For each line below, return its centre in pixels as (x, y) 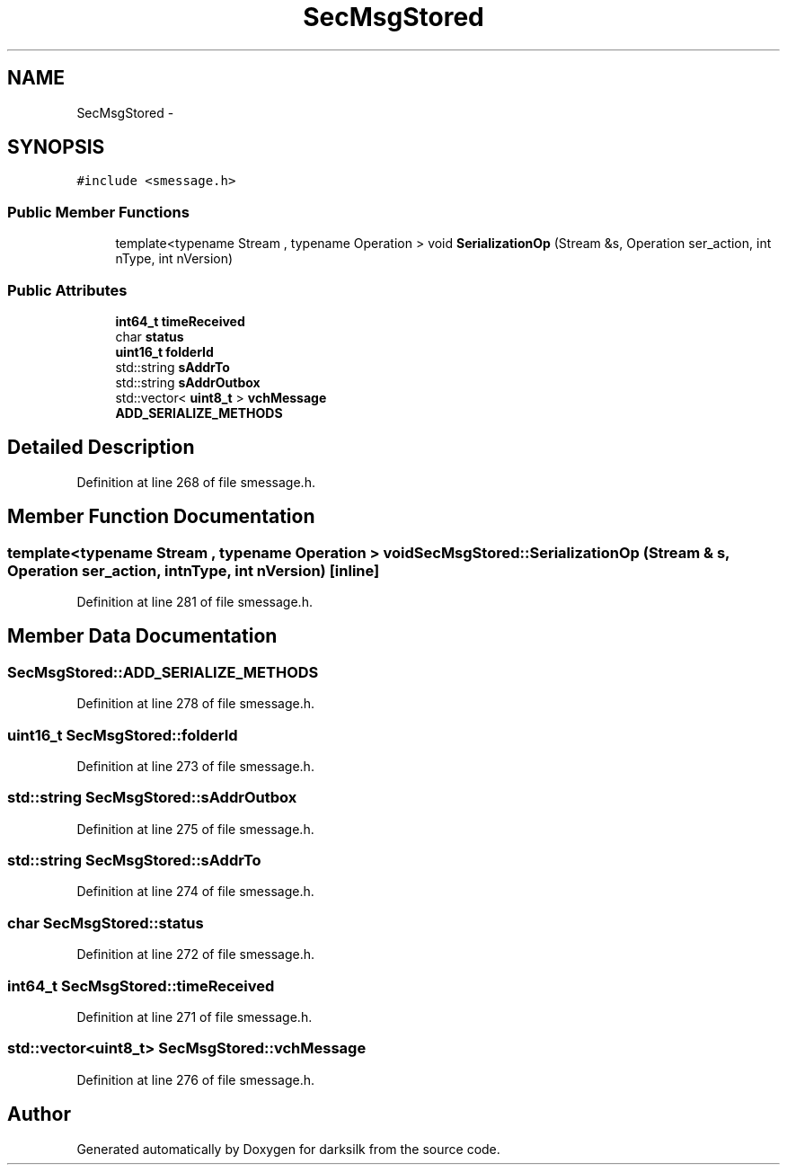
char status (150, 336)
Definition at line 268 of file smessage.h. (196, 482)
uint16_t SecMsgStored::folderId (123, 735)
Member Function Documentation (161, 517)
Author (39, 1114)
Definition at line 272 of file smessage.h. (196, 954)
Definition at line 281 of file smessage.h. (195, 602)
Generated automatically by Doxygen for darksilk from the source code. (288, 1149)
